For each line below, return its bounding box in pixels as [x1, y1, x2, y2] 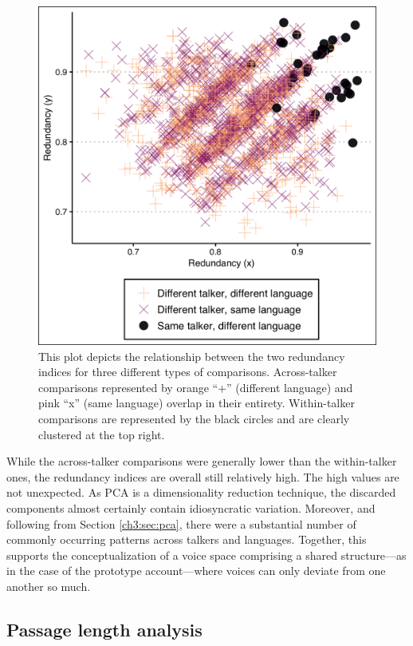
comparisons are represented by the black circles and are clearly [38, 410, 350, 426]
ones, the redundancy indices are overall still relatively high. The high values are [6, 468, 399, 485]
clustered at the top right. [38, 426, 165, 442]
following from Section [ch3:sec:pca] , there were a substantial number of [6, 515, 356, 532]
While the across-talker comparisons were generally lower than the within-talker [6, 453, 397, 470]
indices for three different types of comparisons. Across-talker [38, 363, 337, 380]
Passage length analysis [6, 616, 203, 641]
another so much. [6, 577, 91, 594]
